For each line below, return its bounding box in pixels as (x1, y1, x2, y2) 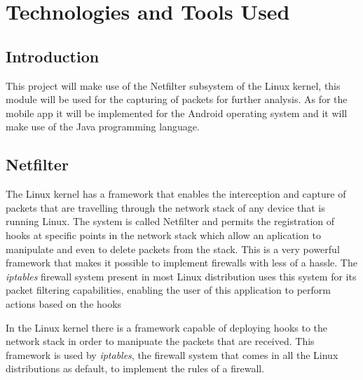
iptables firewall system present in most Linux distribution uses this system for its (6, 269, 357, 283)
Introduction (6, 45, 100, 67)
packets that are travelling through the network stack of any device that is (6, 200, 325, 215)
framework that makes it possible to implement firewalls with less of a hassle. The (6, 255, 357, 270)
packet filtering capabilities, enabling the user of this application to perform (6, 283, 331, 297)
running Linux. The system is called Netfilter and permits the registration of (6, 214, 335, 229)
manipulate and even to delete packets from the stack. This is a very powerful (6, 241, 340, 256)
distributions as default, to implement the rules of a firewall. (6, 361, 265, 376)
